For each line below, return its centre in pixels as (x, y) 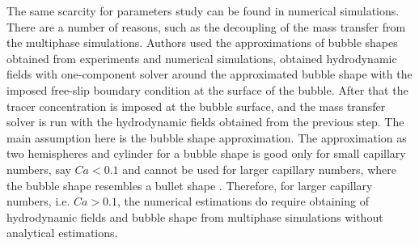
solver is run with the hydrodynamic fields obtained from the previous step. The (205, 122)
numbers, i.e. (38, 201)
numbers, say (39, 169)
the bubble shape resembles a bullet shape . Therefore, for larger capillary (190, 185)
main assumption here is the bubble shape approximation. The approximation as (207, 137)
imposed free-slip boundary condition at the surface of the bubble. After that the (207, 89)
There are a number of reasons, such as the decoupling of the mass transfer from (206, 26)
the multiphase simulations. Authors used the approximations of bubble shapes (202, 42)
